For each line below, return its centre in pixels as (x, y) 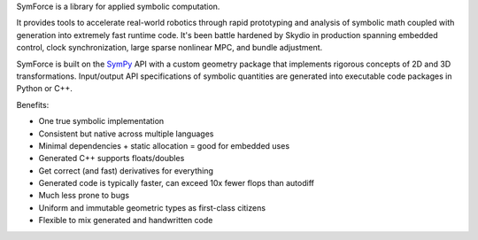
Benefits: (33, 105)
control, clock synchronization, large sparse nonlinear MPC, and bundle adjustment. (170, 48)
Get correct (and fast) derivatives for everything (126, 170)
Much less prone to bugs (84, 196)
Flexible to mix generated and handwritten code (126, 221)
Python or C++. (44, 89)
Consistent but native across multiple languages (126, 134)
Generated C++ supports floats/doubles (112, 159)
